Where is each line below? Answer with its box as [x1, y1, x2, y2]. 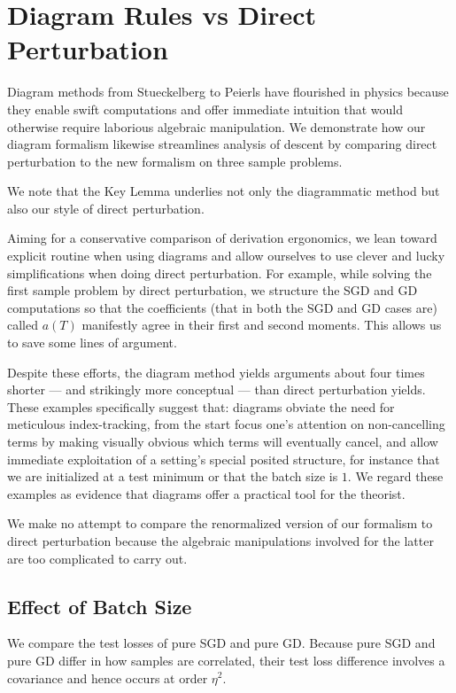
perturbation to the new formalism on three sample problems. [7, 152, 343, 170]
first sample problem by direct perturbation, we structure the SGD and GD [7, 281, 418, 300]
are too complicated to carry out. [7, 549, 188, 567]
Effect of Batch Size [7, 592, 192, 619]
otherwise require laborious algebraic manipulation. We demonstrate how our [7, 117, 426, 136]
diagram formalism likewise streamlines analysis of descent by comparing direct [7, 135, 437, 153]
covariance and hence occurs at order [7, 668, 208, 687]
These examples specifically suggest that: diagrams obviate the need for [7, 397, 395, 416]
